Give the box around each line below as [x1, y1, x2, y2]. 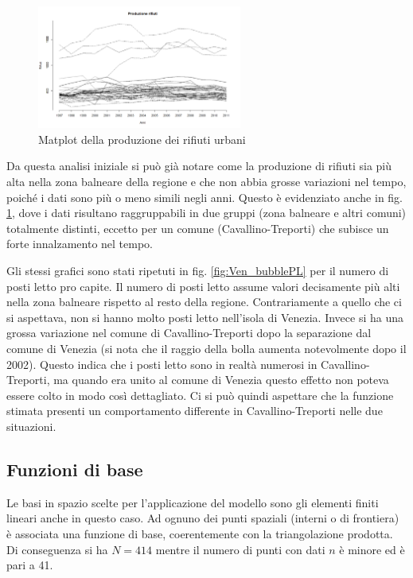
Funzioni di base [6, 456, 143, 481]
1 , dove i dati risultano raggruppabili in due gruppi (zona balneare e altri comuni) [6, 204, 407, 221]
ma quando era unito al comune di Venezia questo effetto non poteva [53, 371, 389, 388]
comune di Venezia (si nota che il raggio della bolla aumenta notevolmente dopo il [6, 339, 407, 356]
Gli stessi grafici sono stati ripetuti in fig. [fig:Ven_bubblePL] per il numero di [6, 262, 389, 279]
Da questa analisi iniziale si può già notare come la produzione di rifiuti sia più [6, 157, 392, 174]
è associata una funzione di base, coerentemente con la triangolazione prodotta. [6, 525, 393, 541]
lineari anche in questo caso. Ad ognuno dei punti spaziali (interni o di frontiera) [6, 510, 399, 526]
